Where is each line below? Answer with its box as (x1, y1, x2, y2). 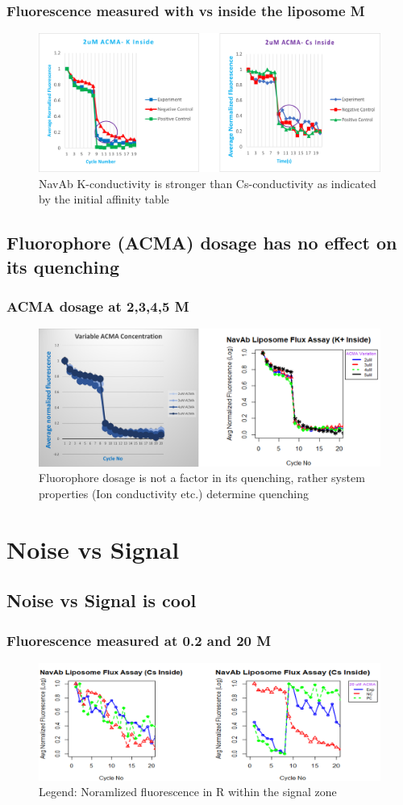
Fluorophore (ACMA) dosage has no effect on (6, 230, 397, 255)
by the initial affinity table (39, 191, 169, 208)
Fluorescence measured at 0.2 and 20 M (6, 630, 272, 650)
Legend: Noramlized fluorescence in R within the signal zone (39, 783, 337, 800)
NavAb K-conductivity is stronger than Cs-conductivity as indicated (39, 174, 376, 191)
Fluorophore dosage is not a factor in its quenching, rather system (39, 469, 365, 486)
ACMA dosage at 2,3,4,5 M (6, 296, 189, 316)
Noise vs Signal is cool (6, 588, 197, 613)
